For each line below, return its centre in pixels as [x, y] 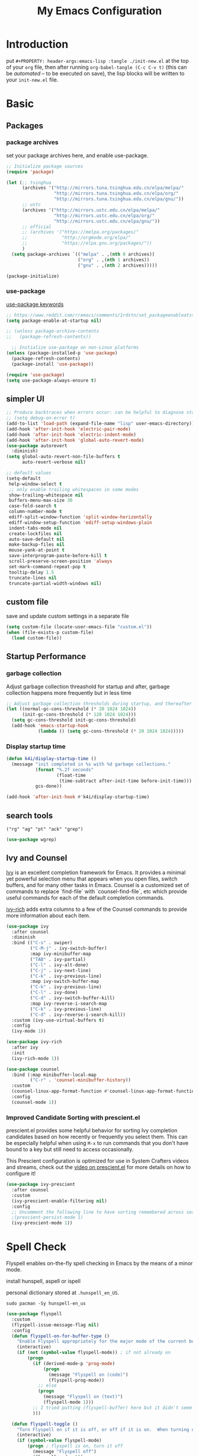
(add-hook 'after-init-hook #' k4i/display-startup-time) [78, 797]
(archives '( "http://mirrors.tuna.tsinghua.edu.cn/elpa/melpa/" [103, 188]
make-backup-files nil [37, 545]
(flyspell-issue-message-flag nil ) [55, 1325]
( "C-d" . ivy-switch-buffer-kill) [73, 998]
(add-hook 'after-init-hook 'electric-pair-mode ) [69, 429]
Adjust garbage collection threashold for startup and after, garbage [88, 686]
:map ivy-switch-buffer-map [65, 982]
